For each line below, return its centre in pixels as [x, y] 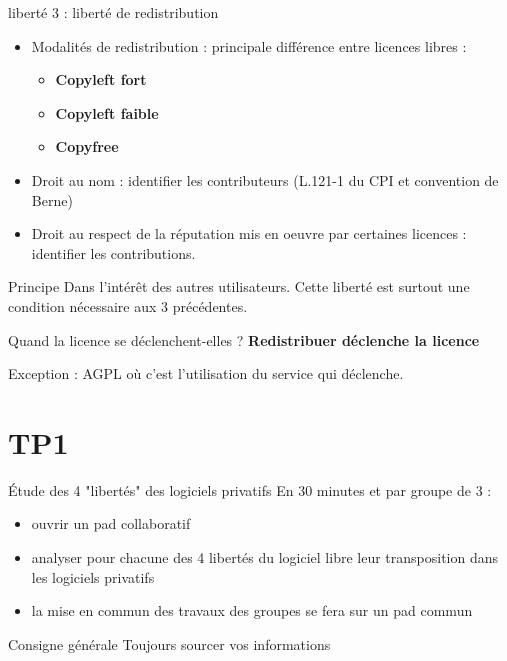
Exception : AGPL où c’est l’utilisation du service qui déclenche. [206, 373]
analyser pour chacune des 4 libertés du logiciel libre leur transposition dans [265, 557]
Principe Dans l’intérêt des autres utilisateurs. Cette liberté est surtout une [239, 286]
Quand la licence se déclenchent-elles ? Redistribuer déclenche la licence [244, 339]
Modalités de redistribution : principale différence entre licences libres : [249, 45]
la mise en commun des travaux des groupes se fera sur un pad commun [252, 610]
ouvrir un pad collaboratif [111, 523]
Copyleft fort [101, 79]
